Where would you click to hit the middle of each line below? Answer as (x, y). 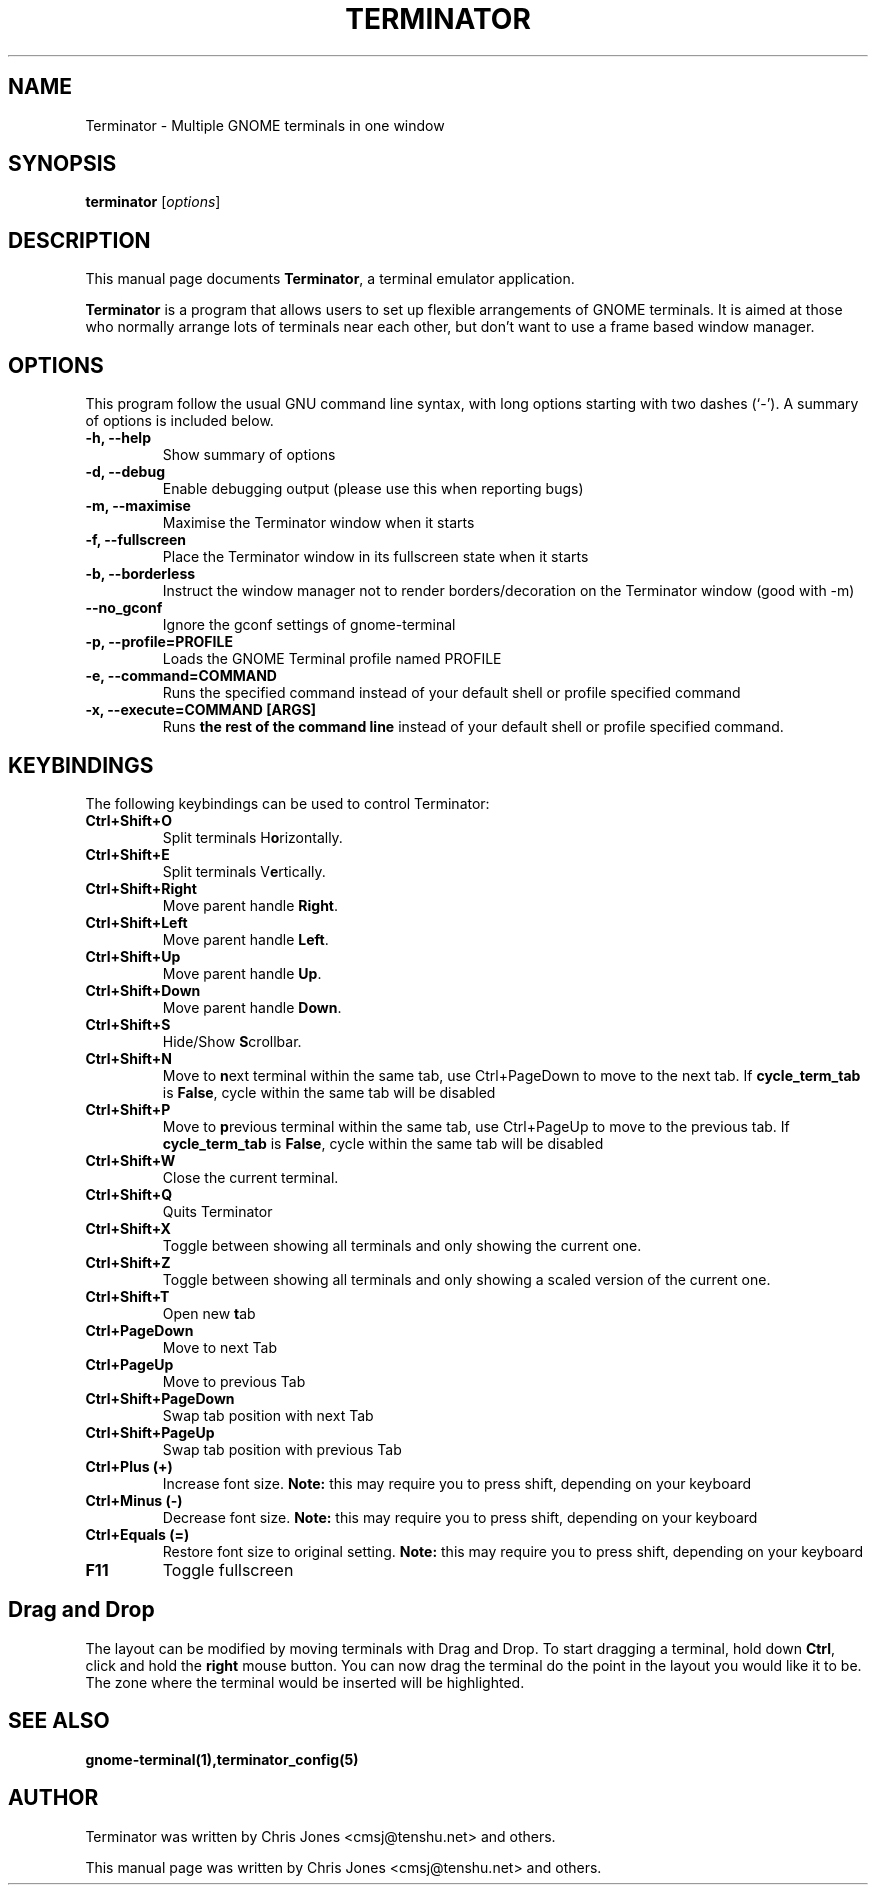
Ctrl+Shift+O (128, 820)
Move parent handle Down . (252, 1007)
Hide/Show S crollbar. (232, 1041)
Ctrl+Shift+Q (129, 1194)
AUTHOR (53, 1798)
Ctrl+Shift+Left (136, 922)
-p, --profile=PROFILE (159, 642)
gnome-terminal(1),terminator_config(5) (222, 1759)
